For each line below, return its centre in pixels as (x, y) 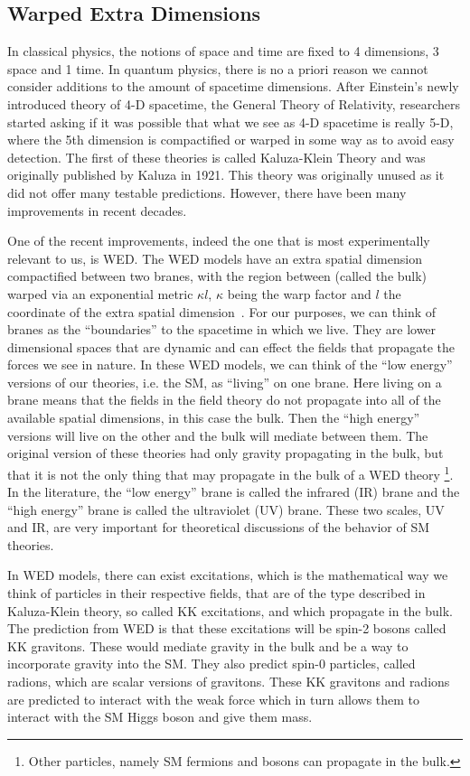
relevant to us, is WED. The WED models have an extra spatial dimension (215, 258)
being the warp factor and (299, 293)
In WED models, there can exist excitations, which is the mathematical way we (228, 575)
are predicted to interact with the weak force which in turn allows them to (214, 699)
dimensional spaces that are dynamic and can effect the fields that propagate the (231, 346)
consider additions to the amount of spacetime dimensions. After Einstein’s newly (233, 86)
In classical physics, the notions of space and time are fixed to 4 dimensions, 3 (223, 51)
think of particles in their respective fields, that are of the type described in (216, 593)
